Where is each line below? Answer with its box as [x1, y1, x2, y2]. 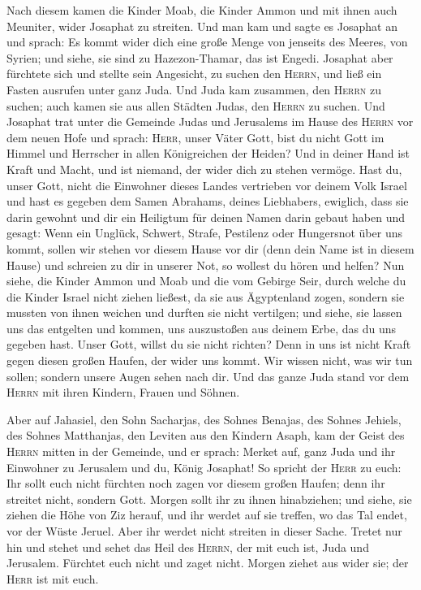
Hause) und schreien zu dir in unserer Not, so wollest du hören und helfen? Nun [6, 256, 405, 273]
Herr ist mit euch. [6, 570, 99, 587]
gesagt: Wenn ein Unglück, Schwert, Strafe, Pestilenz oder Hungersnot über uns [6, 224, 402, 241]
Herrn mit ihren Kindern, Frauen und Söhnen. [6, 384, 240, 401]
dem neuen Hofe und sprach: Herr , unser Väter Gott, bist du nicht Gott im [6, 128, 384, 145]
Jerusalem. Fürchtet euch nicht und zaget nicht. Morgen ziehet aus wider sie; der [6, 554, 409, 571]
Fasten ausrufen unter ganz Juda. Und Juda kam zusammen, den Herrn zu [6, 80, 382, 98]
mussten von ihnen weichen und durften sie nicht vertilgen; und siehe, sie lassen [6, 304, 402, 321]
